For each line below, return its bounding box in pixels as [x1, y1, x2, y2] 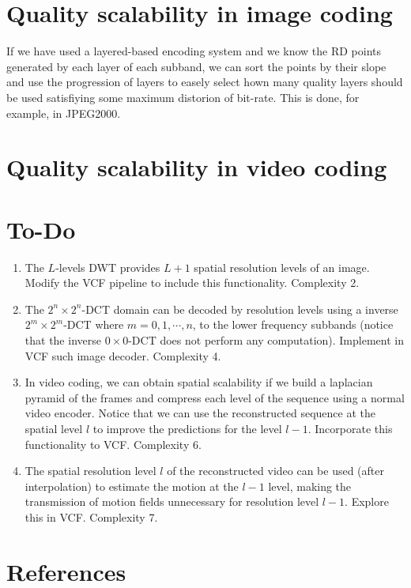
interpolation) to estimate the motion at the [25, 477, 239, 494]
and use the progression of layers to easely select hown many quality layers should [6, 73, 403, 90]
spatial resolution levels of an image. [194, 258, 370, 275]
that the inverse [25, 331, 101, 348]
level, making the [268, 477, 352, 494]
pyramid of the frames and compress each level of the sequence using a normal [25, 389, 405, 405]
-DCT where [63, 316, 124, 333]
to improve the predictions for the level [92, 420, 282, 436]
